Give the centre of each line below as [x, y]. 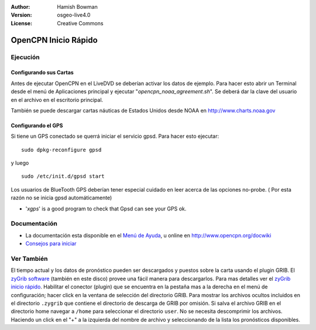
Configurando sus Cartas [42, 73]
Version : [21, 15]
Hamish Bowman [77, 7]
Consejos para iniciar [51, 244]
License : [21, 23]
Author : [20, 7]
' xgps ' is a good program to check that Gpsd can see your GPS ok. [106, 209]
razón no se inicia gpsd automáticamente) [61, 198]
